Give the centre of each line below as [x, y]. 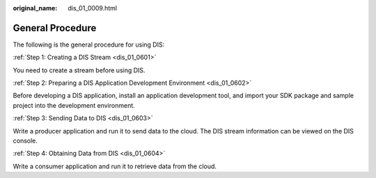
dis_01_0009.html [93, 8]
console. [25, 141]
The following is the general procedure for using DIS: [89, 44]
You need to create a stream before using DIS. [79, 70]
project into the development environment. [74, 105]
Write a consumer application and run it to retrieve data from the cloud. [115, 166]
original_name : [35, 8]
